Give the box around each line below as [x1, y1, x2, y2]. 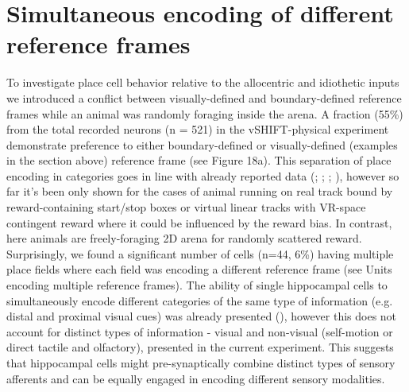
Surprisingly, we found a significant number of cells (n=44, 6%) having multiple [6, 245, 394, 262]
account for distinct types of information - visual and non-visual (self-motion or [6, 323, 393, 340]
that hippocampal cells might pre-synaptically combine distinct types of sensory [6, 355, 395, 371]
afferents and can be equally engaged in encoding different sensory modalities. [6, 370, 385, 386]
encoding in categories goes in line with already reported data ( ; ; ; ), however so [6, 167, 399, 184]
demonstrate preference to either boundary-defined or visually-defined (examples [6, 136, 398, 153]
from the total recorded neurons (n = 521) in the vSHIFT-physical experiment [6, 121, 389, 138]
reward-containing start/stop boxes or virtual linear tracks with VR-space [6, 199, 366, 215]
